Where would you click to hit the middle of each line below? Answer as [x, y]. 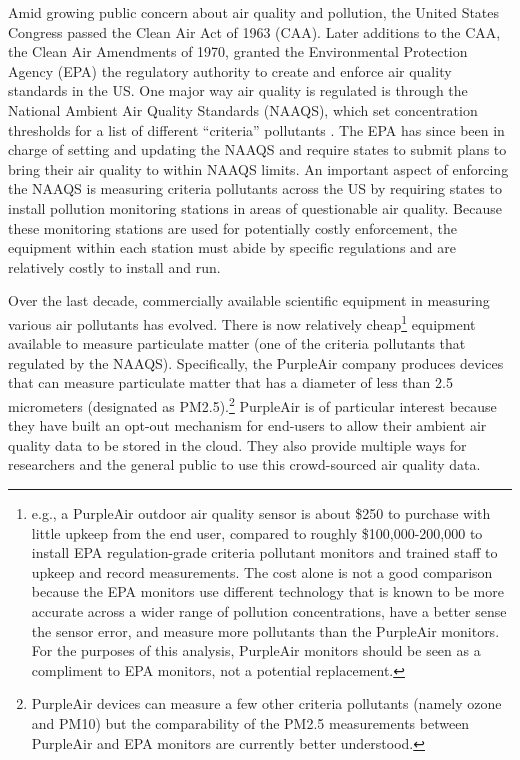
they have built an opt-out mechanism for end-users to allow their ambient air [247, 425]
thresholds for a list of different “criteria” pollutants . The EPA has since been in [256, 129]
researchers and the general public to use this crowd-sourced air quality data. [244, 464]
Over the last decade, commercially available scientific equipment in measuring [249, 300]
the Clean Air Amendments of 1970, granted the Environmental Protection [238, 51]
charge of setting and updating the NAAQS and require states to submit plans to [257, 149]
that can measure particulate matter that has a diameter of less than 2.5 [230, 382]
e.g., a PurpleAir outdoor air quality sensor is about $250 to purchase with [261, 512]
